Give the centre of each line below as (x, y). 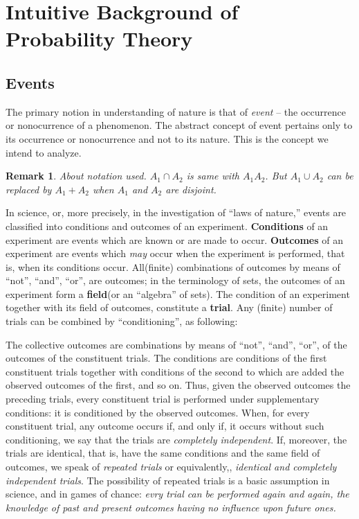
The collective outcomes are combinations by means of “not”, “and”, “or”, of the (176, 344)
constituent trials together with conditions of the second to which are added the (175, 371)
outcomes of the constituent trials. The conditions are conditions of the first (166, 358)
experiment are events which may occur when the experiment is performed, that (175, 253)
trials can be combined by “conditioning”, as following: (122, 321)
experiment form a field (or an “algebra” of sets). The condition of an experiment (178, 293)
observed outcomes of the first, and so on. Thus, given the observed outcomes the (178, 385)
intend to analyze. (44, 152)
